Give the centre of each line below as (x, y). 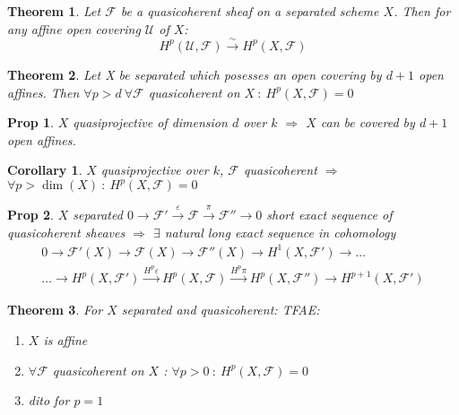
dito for (49, 400)
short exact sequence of (329, 215)
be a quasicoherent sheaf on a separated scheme (250, 11)
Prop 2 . (30, 215)
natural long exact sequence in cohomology (280, 232)
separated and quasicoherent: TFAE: (221, 310)
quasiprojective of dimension (150, 122)
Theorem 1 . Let (54, 11)
